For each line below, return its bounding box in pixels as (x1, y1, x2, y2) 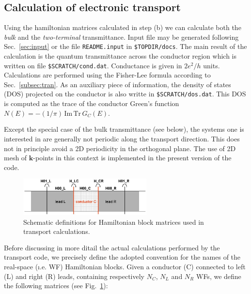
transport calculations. (23, 226, 90, 236)
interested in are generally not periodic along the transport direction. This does (4, 133, 240, 143)
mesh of (4, 153, 27, 163)
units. (203, 60, 220, 70)
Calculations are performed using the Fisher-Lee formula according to (4, 70, 211, 80)
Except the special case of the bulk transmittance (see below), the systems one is (4, 124, 244, 134)
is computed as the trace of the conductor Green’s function (4, 98, 179, 108)
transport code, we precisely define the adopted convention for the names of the (4, 252, 241, 262)
